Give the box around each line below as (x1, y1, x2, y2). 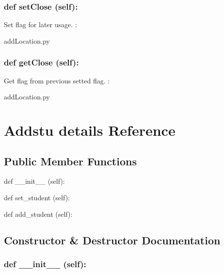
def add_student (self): (4, 209, 73, 219)
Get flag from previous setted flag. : (4, 75, 110, 85)
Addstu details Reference (4, 120, 176, 140)
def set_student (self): (4, 192, 70, 202)
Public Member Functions (4, 153, 137, 168)
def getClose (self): (4, 56, 79, 68)
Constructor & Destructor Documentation (4, 232, 221, 247)
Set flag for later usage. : (4, 19, 77, 30)
